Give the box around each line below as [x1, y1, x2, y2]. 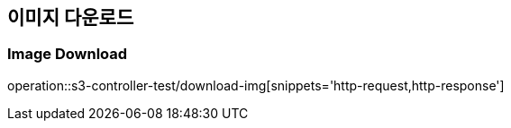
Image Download [7, 45, 128, 64]
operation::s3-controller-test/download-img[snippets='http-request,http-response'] [7, 77, 505, 93]
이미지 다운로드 [7, 6, 134, 29]
